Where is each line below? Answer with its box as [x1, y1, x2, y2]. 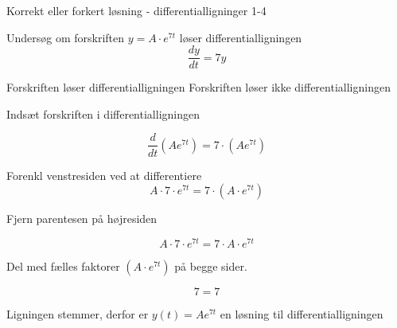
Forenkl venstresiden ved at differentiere [6, 166, 202, 183]
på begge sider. [174, 257, 247, 274]
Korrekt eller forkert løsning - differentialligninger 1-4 [6, 2, 267, 18]
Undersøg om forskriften [6, 29, 125, 45]
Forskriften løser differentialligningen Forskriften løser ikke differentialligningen [6, 79, 391, 96]
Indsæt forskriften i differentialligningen [6, 105, 200, 122]
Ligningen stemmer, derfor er [6, 305, 149, 322]
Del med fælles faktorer [6, 257, 120, 274]
